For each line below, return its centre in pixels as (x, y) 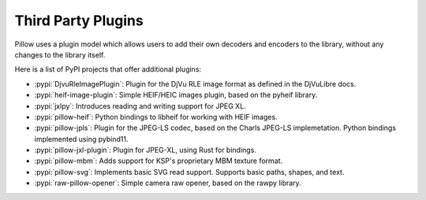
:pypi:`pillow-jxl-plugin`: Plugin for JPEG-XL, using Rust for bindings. (145, 150)
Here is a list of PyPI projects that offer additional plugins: (108, 69)
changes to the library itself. (60, 54)
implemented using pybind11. (81, 139)
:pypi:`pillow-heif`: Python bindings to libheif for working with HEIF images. (156, 117)
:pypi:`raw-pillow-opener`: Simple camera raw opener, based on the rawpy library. (168, 183)
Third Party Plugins (79, 20)
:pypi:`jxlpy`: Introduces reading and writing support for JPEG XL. (140, 106)
